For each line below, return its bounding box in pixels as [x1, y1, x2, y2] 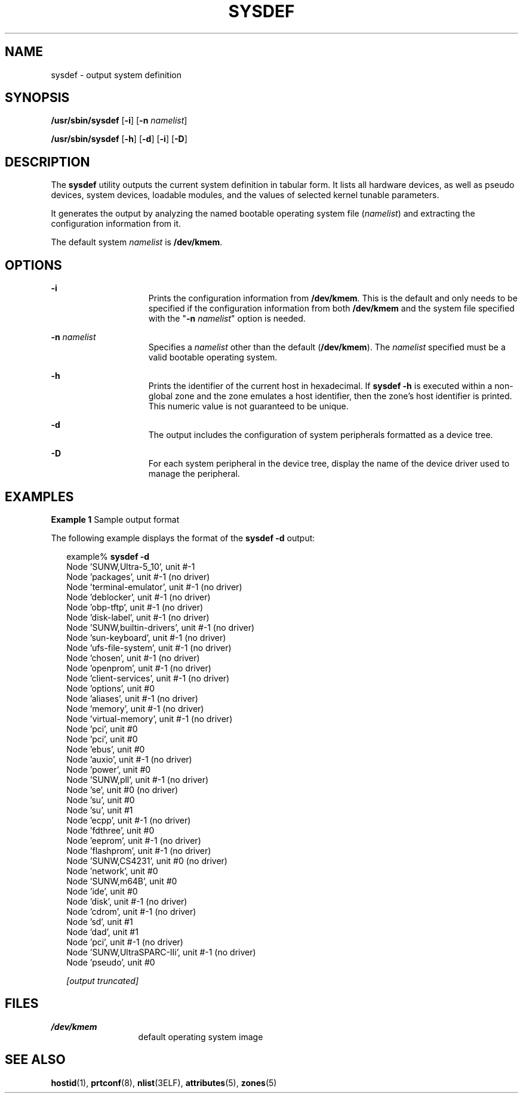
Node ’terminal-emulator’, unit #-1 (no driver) [66, 581, 242, 592]
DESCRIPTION [5, 154, 90, 169]
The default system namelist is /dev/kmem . [51, 237, 223, 248]
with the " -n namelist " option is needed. [148, 313, 306, 324]
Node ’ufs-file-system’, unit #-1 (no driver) [66, 642, 232, 653]
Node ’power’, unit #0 [66, 764, 151, 775]
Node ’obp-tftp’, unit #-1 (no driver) [66, 602, 204, 612]
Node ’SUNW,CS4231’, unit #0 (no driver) [66, 855, 227, 866]
